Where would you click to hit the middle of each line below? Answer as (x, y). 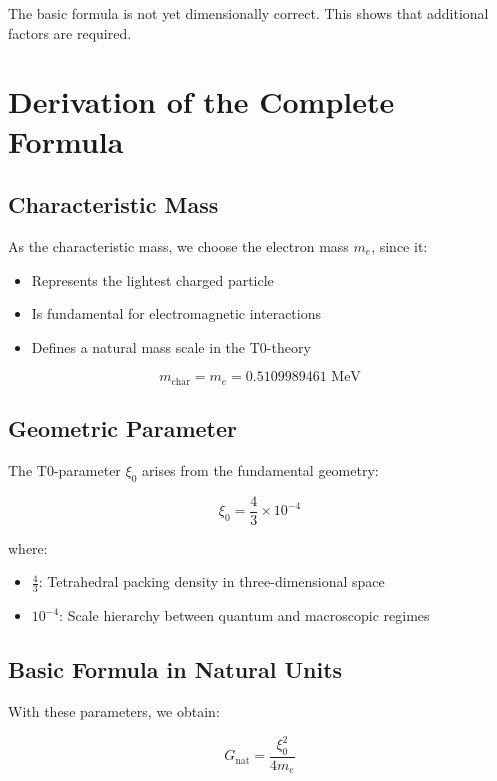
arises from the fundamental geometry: (260, 469)
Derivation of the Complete (201, 101)
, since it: (399, 245)
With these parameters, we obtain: (114, 711)
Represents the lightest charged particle (152, 279)
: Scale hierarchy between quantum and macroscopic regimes (244, 615)
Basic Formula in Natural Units (175, 669)
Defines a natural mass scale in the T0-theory (171, 346)
